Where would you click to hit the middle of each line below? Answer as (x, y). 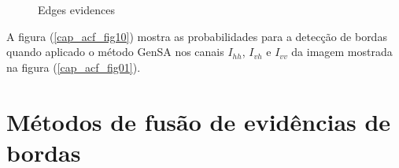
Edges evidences (76, 9)
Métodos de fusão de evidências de (199, 121)
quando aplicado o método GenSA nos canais (115, 52)
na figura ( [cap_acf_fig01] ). (74, 67)
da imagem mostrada (342, 52)
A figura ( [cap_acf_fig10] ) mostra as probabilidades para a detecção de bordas (197, 36)
